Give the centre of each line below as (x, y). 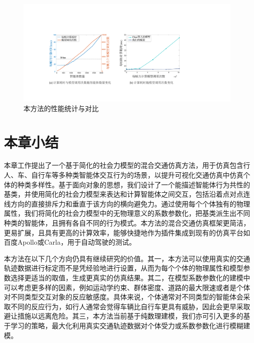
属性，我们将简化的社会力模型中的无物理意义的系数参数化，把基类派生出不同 (127, 213)
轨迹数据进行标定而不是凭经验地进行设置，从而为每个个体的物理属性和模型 (124, 268)
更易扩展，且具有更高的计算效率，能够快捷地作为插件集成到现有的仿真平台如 (127, 232)
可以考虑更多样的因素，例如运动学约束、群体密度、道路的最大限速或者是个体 (127, 287)
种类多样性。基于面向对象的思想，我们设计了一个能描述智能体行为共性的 (134, 184)
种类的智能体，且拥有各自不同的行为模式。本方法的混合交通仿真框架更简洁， (127, 223)
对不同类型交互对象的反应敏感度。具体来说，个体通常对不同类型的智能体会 (124, 297)
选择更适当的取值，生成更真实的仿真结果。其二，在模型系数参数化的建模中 (130, 277)
